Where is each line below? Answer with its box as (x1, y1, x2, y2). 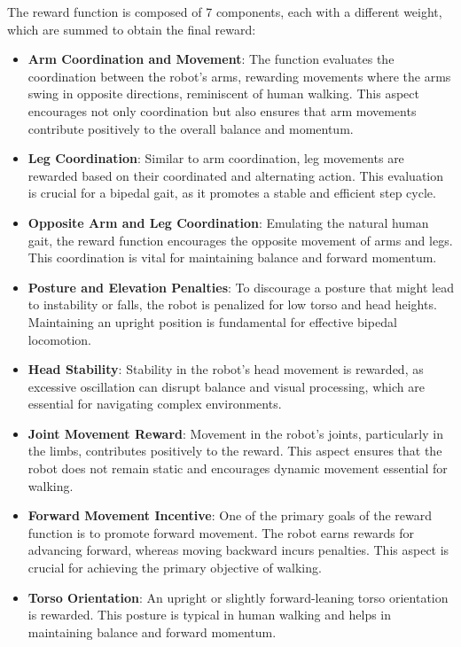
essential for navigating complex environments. (27, 394, 282, 413)
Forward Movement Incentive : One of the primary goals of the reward (27, 506, 433, 525)
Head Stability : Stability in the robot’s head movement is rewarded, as (27, 360, 424, 378)
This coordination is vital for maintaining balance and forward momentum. (27, 248, 437, 267)
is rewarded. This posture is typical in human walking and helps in (27, 605, 392, 624)
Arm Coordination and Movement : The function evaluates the (27, 50, 395, 68)
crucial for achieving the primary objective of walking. (27, 558, 322, 577)
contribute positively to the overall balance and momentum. (27, 119, 354, 137)
